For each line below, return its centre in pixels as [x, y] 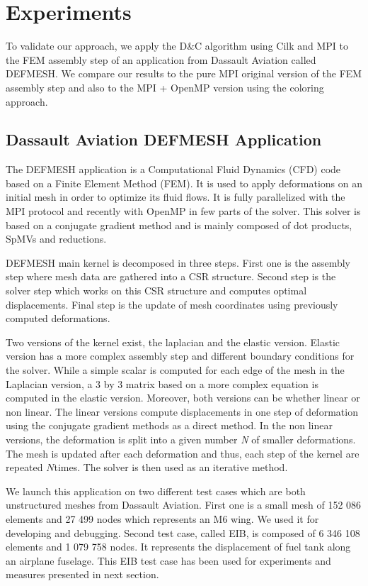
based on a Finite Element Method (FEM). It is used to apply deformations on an [184, 183]
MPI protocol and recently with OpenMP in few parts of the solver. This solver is [183, 211]
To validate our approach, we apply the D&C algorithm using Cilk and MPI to [177, 46]
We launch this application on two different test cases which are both [156, 491]
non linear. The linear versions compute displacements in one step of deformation [182, 411]
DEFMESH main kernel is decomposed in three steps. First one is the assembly [178, 262]
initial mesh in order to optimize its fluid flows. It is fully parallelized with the [176, 197]
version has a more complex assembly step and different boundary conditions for [180, 356]
